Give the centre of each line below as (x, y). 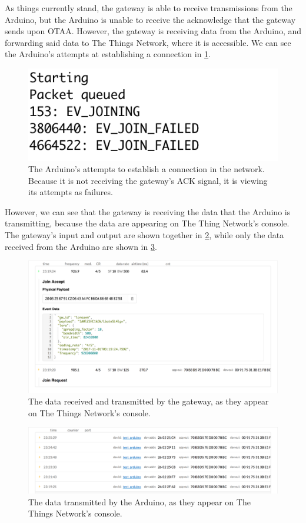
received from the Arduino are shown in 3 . (81, 246)
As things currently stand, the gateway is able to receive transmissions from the (149, 8)
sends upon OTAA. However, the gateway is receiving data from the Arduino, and (153, 31)
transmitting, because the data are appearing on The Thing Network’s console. (147, 223)
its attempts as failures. (71, 192)
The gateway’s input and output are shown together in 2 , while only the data (144, 235)
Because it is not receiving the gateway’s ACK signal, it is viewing (148, 180)
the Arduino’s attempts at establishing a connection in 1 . (108, 54)
